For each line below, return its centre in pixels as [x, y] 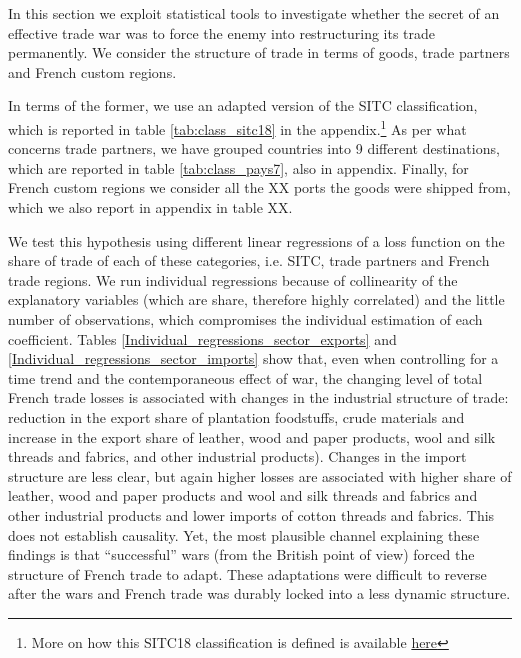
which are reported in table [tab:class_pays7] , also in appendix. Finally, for [238, 167]
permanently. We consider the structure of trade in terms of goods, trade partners [259, 52]
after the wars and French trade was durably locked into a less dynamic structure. [259, 593]
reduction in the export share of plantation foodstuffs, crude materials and [236, 416]
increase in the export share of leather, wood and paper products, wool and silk [252, 436]
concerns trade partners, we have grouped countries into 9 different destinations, [254, 148]
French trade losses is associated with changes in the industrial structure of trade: [258, 397]
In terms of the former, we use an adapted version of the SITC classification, [243, 105]
